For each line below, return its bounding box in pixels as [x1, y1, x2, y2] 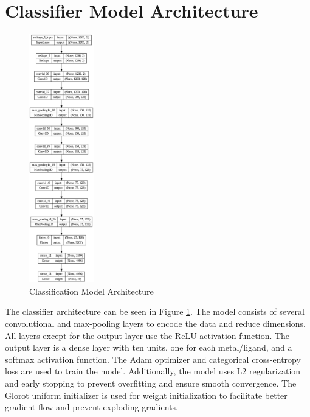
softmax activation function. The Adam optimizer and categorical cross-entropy [5, 352, 301, 365]
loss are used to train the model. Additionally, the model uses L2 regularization [5, 365, 301, 377]
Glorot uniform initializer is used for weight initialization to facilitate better [5, 388, 288, 401]
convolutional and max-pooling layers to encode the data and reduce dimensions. [5, 317, 306, 329]
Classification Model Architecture [29, 284, 154, 297]
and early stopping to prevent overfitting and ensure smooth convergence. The [5, 376, 297, 389]
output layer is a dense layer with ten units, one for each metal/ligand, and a [5, 341, 292, 354]
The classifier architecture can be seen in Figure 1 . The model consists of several [5, 305, 305, 318]
